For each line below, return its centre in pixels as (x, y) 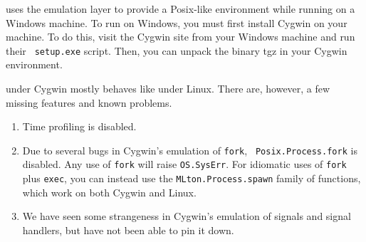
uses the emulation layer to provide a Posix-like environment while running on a (181, 9)
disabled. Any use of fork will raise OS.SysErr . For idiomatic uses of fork (184, 164)
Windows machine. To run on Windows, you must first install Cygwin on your (177, 22)
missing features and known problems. (89, 102)
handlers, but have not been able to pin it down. (128, 230)
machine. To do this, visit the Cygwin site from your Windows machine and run (181, 37)
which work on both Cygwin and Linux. (109, 192)
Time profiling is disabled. (79, 126)
